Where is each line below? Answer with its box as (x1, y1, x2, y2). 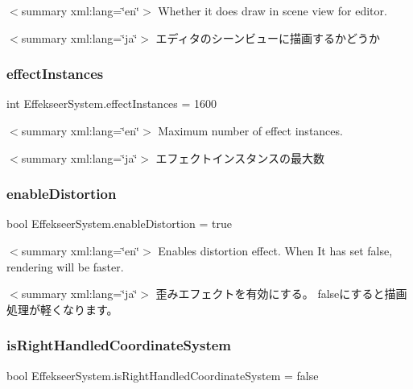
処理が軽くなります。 (6, 300, 118, 317)
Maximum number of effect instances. (158, 122, 343, 139)
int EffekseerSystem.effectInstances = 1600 (6, 95, 217, 112)
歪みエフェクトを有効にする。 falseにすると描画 (155, 285, 407, 302)
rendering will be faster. (6, 258, 124, 275)
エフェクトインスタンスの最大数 (155, 149, 325, 166)
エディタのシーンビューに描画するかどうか (155, 29, 380, 46)
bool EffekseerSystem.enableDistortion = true (6, 215, 232, 232)
